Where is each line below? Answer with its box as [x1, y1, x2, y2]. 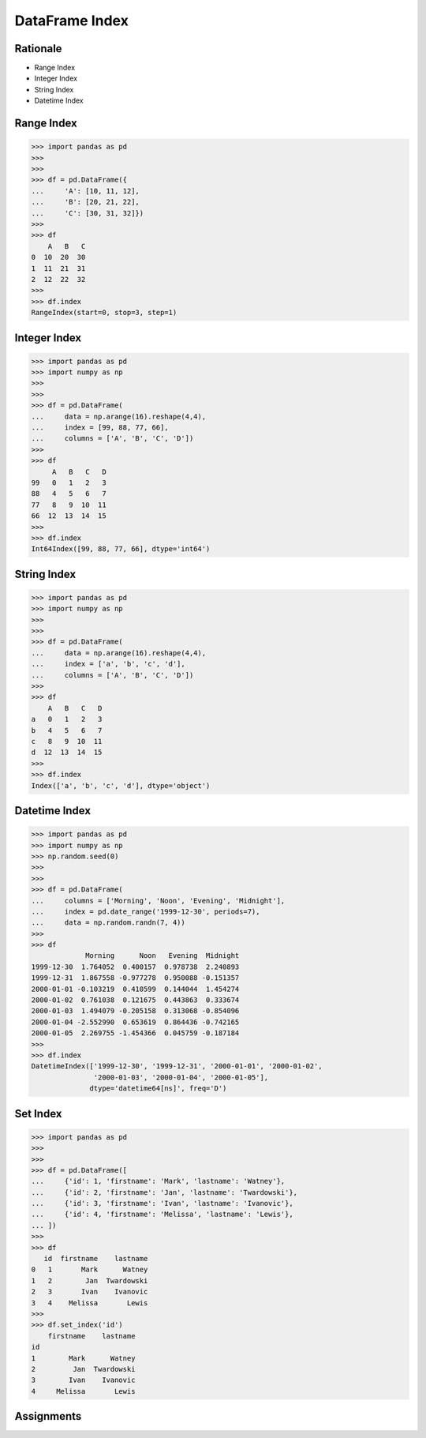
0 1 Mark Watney [31, 1265, 148, 1275]
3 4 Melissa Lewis [31, 1298, 148, 1307]
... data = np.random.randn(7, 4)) [31, 918, 185, 927]
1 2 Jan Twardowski [31, 1276, 148, 1285]
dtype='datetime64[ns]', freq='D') [89, 1084, 227, 1093]
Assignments [14, 1410, 82, 1423]
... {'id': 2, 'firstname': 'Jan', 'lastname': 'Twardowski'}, [31, 1188, 298, 1196]
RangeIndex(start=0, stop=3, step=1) [31, 308, 177, 317]
